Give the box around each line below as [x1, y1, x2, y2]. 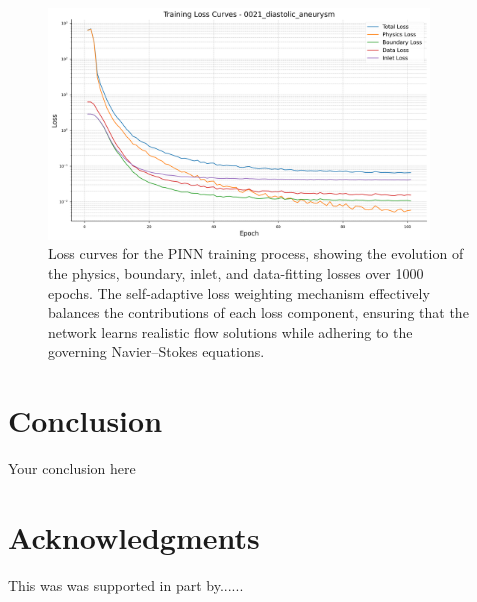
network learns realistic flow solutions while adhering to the [48, 321, 413, 342]
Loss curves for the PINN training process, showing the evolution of [48, 243, 464, 264]
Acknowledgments [8, 516, 260, 557]
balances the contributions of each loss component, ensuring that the [48, 302, 469, 323]
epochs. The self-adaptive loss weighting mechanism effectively [48, 282, 430, 303]
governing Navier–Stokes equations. [48, 341, 265, 362]
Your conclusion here [8, 458, 136, 479]
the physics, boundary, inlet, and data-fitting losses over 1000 [48, 262, 424, 283]
